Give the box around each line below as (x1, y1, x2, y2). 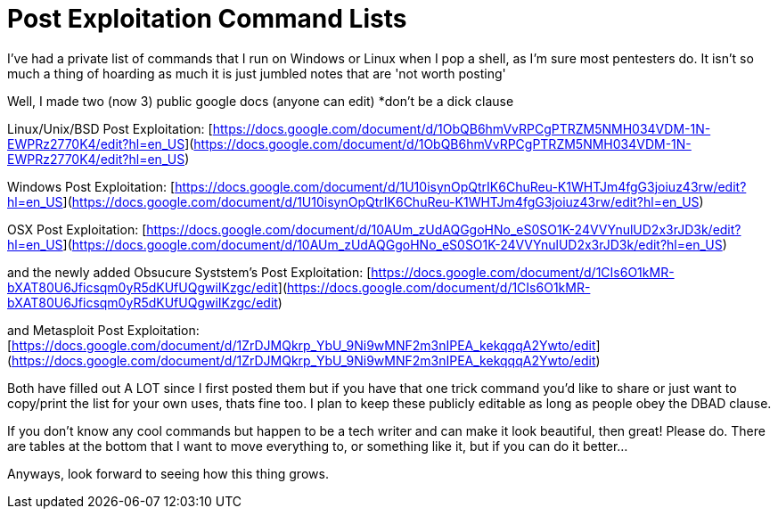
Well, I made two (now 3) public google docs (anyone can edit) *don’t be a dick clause (7, 93, 514, 109)
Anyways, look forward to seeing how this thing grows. (7, 465, 329, 481)
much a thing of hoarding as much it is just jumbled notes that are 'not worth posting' (7, 65, 506, 81)
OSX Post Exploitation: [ (7, 221, 147, 237)
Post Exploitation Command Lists (7, 4, 407, 34)
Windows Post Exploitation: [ (7, 178, 176, 194)
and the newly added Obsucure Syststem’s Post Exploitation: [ (7, 264, 372, 280)
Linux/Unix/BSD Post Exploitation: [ (7, 120, 213, 136)
